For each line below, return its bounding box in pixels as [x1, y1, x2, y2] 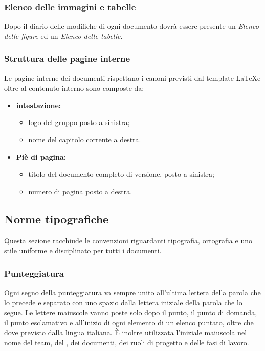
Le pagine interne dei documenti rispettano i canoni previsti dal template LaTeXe [4, 72, 261, 83]
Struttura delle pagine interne [4, 52, 130, 65]
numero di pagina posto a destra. [28, 185, 132, 196]
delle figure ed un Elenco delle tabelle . [4, 30, 123, 41]
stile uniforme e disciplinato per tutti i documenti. [4, 245, 162, 256]
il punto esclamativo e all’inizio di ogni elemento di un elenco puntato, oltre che [4, 317, 254, 327]
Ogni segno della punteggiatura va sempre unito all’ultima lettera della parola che [4, 286, 261, 297]
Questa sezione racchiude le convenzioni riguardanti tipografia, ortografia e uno [4, 235, 252, 245]
